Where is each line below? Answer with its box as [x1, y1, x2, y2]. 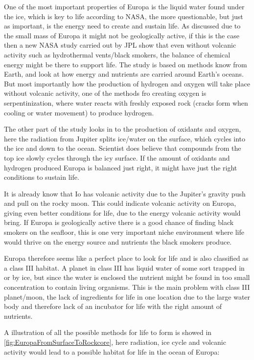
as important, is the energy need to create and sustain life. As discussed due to [4, 21, 241, 31]
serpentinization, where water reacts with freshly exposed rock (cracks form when [4, 97, 248, 108]
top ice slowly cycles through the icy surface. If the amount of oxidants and [4, 152, 230, 163]
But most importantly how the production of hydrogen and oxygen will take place [4, 78, 250, 88]
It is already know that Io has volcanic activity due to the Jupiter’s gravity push [4, 188, 246, 198]
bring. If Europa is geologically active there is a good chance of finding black [4, 217, 234, 227]
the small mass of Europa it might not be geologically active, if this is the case [4, 30, 239, 40]
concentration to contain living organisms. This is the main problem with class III [4, 282, 250, 292]
